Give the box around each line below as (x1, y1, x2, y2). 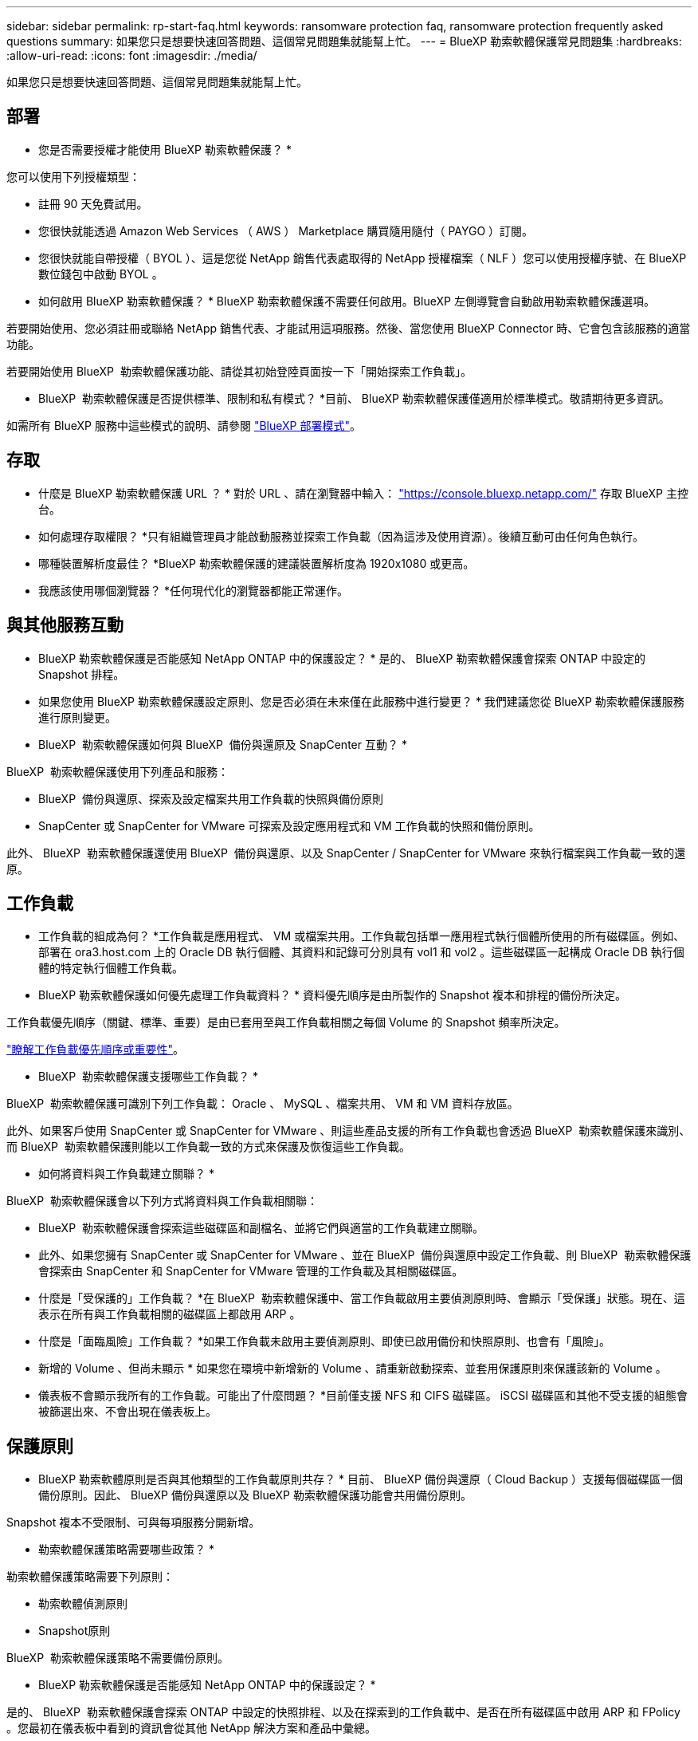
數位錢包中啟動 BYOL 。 (38, 266, 163, 281)
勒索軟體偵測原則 (38, 1597, 127, 1611)
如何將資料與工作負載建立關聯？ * (38, 1167, 214, 1181)
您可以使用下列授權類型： (6, 169, 140, 183)
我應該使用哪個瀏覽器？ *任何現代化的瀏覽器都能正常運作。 (38, 583, 348, 597)
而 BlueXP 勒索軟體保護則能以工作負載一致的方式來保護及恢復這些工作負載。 (6, 1140, 410, 1154)
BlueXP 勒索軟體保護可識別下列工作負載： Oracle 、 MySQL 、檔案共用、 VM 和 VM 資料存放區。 (6, 1097, 519, 1111)
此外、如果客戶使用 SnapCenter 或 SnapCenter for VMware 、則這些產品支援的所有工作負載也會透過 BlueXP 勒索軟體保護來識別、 (6, 1124, 691, 1138)
